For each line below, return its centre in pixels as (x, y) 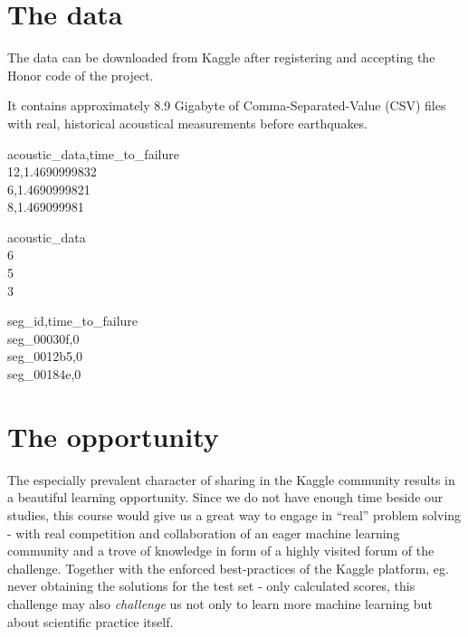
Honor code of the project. (81, 75)
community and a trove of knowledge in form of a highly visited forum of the (221, 551)
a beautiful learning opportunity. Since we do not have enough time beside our (225, 497)
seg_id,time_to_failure (73, 321)
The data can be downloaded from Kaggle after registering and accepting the (221, 57)
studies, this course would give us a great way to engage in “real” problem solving (234, 514)
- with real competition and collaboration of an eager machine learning (204, 532)
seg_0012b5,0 (45, 356)
